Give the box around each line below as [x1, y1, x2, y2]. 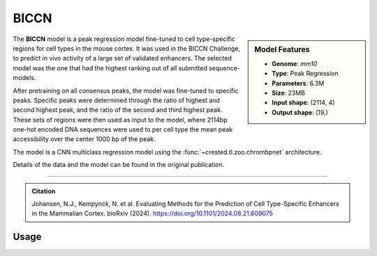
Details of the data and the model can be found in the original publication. [13, 161, 225, 169]
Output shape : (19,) [272, 108, 328, 116]
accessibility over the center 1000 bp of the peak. [13, 135, 156, 143]
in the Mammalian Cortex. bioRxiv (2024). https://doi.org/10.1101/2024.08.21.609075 [31, 209, 274, 218]
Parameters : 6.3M [272, 79, 325, 87]
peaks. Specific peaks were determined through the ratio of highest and [13, 96, 220, 104]
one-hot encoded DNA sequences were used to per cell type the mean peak [13, 125, 233, 134]
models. [13, 74, 36, 82]
